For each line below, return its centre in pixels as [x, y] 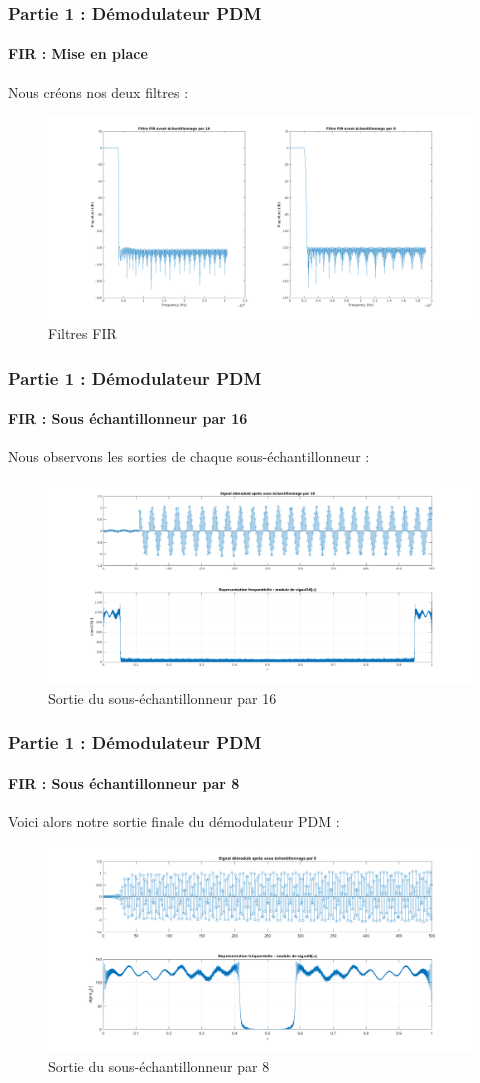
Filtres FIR [82, 333]
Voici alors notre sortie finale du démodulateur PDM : [174, 821]
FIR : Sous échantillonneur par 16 [128, 418]
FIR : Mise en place [78, 53]
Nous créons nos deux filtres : [98, 91]
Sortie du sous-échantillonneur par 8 [159, 1065]
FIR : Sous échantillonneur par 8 [124, 782]
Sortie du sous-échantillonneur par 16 [162, 697]
